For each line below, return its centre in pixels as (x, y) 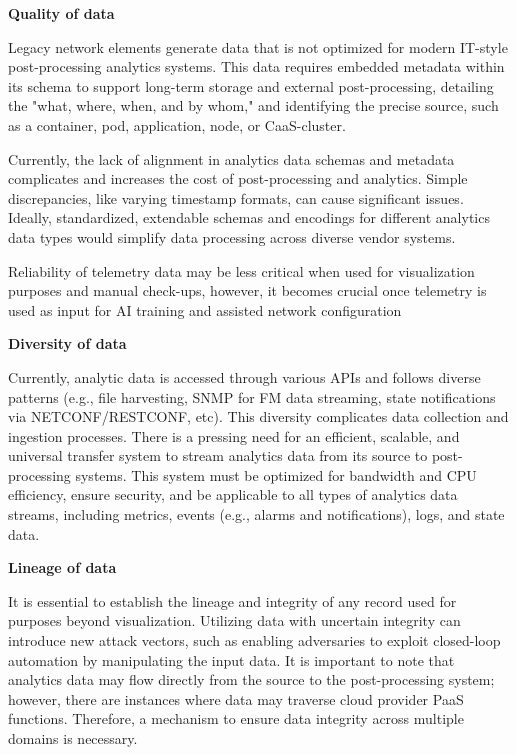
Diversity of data (67, 343)
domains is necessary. (73, 738)
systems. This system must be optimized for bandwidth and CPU (276, 474)
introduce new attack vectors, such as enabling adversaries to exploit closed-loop (254, 640)
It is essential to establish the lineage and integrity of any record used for (232, 600)
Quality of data (61, 13)
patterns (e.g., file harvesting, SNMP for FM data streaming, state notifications (252, 396)
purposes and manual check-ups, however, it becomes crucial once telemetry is (247, 290)
